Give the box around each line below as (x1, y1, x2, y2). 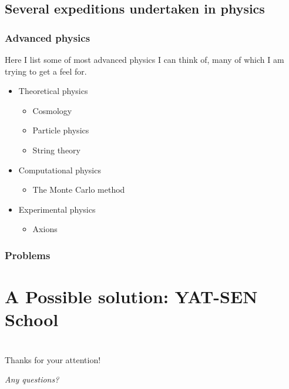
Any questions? (5, 373, 59, 385)
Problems (5, 247, 51, 262)
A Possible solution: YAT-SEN (5, 284, 258, 308)
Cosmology (32, 104, 72, 116)
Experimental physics (18, 203, 96, 215)
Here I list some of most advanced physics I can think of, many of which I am (5, 53, 284, 65)
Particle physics (32, 124, 89, 136)
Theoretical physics (18, 85, 88, 97)
